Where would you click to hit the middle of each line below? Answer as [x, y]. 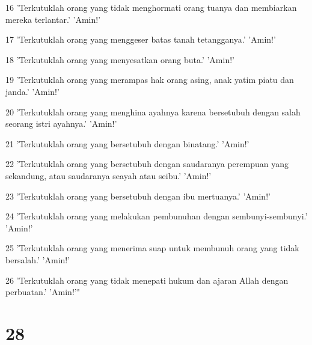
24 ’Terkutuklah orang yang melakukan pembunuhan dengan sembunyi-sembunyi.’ [157, 216]
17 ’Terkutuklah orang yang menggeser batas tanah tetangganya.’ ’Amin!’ [141, 39]
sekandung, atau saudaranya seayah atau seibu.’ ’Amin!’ [109, 175]
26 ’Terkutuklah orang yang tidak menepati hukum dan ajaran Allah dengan [147, 280]
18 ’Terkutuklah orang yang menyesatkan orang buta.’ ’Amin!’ [120, 59]
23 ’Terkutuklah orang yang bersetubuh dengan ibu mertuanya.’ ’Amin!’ [138, 196]
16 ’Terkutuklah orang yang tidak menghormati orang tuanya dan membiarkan [151, 7]
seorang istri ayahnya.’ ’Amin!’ [61, 124]
